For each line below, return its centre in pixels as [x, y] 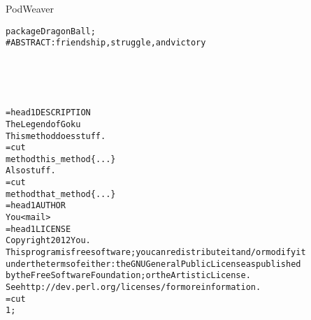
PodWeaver [30, 8]
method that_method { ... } [61, 194]
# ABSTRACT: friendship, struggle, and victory [106, 43]
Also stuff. [31, 171]
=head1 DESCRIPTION [48, 113]
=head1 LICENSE [38, 229]
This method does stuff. [56, 136]
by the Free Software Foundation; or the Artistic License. [128, 276]
